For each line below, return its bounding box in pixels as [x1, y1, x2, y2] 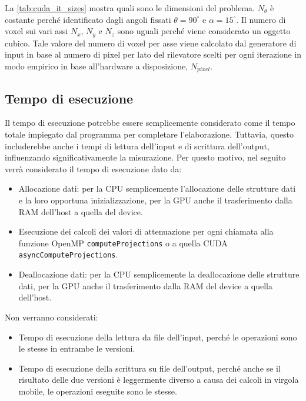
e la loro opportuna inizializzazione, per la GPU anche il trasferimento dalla [18, 194, 292, 206]
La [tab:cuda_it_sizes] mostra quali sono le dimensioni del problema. [5, 2, 255, 14]
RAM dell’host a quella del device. [18, 205, 143, 218]
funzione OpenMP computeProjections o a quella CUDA [18, 236, 228, 249]
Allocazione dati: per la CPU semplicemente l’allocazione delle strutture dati [18, 182, 296, 195]
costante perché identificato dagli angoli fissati [5, 13, 171, 25]
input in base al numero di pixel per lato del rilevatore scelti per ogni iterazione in [5, 48, 302, 61]
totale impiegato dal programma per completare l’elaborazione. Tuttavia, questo [5, 128, 294, 141]
